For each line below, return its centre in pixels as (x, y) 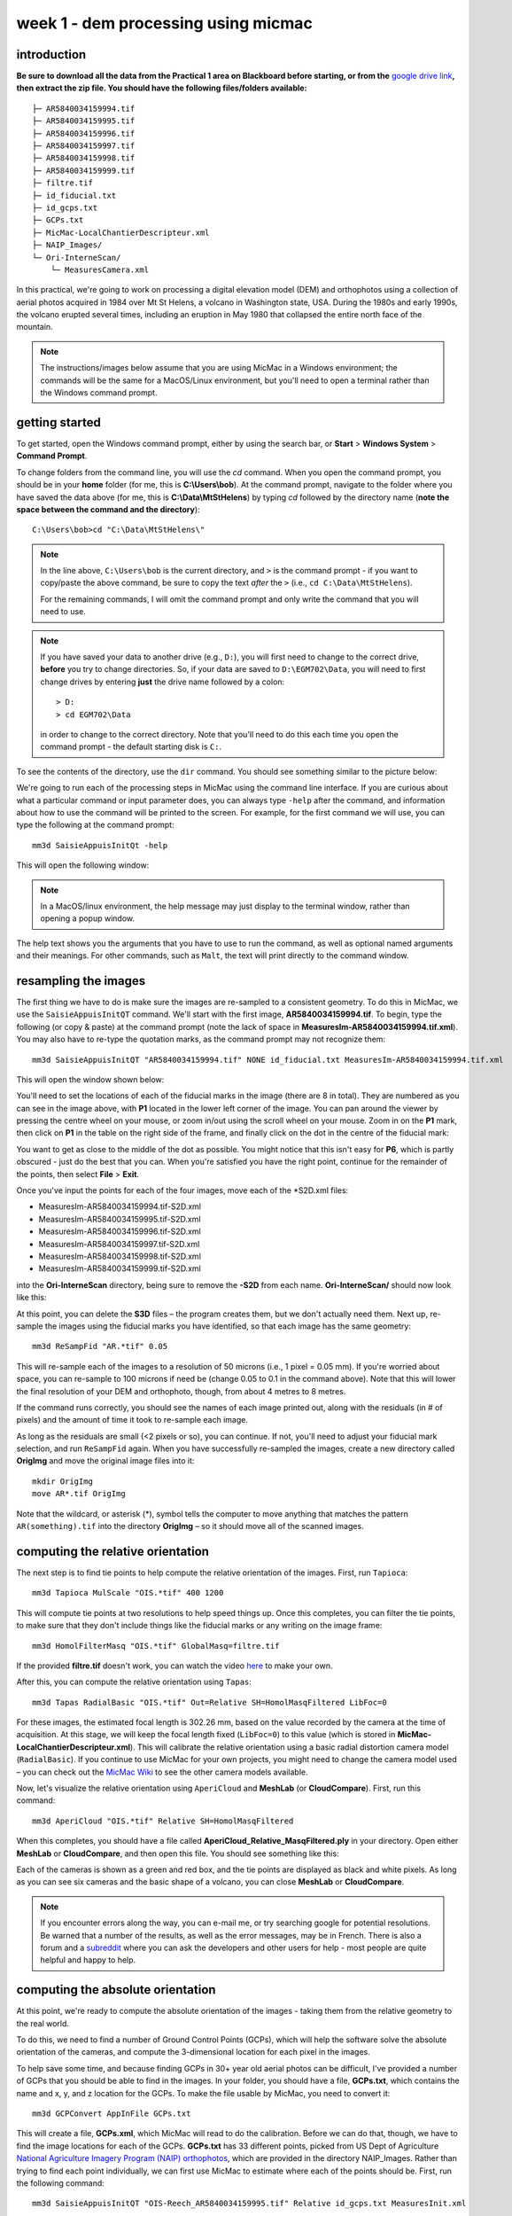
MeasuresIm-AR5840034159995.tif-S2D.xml (120, 1219)
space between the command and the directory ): (108, 509)
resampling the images (81, 981)
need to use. (63, 612)
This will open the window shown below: (90, 1079)
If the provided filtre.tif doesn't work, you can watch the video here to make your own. (175, 1666)
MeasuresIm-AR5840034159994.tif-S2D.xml (120, 1206)
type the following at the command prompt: (95, 825)
